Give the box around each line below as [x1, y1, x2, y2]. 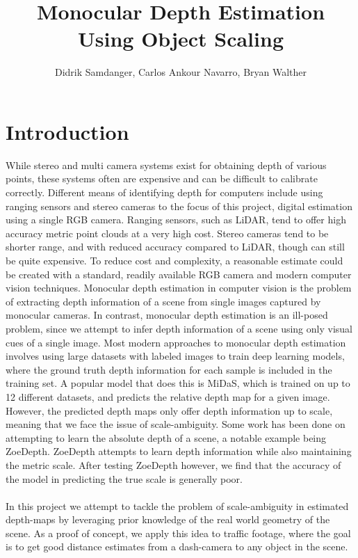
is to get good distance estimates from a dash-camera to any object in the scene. [6, 539, 348, 554]
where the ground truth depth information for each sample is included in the [6, 362, 332, 376]
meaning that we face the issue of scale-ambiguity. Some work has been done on [6, 417, 345, 431]
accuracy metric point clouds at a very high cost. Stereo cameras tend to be [6, 225, 329, 240]
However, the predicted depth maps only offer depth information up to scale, [6, 403, 333, 417]
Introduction [6, 117, 129, 145]
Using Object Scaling [78, 24, 284, 53]
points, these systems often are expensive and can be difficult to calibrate [6, 171, 318, 186]
